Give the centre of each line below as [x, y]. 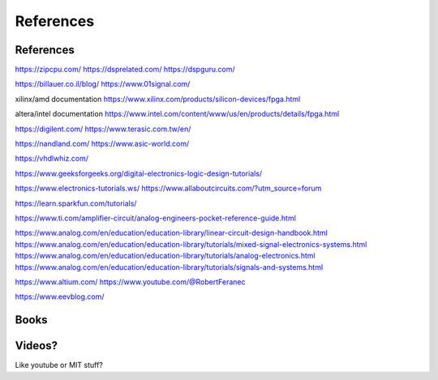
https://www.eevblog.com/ [60, 297]
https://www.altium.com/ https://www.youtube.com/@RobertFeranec [130, 282]
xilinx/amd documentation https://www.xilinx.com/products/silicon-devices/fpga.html [158, 99]
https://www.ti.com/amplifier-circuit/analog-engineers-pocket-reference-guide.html [155, 218]
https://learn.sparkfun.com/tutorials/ [76, 203]
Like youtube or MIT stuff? [59, 365]
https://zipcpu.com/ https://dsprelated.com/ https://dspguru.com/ [125, 70]
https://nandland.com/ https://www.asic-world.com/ [102, 144]
